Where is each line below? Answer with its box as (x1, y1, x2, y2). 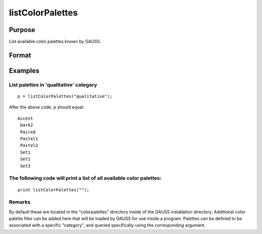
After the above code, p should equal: (9, 104, 84, 110)
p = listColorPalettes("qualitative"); (17, 94, 113, 99)
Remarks (9, 199, 31, 205)
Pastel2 (20, 143, 38, 148)
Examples (9, 66, 40, 75)
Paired (20, 129, 36, 135)
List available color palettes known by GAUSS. (9, 39, 101, 45)
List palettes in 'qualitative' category (9, 81, 98, 88)
